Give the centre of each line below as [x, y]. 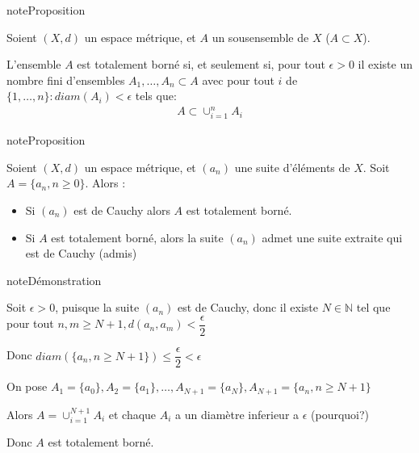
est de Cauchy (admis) [81, 253]
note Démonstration [54, 280]
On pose [27, 386]
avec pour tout [238, 80]
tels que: [156, 96]
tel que [373, 307]
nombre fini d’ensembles [66, 80]
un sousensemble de [260, 37]
